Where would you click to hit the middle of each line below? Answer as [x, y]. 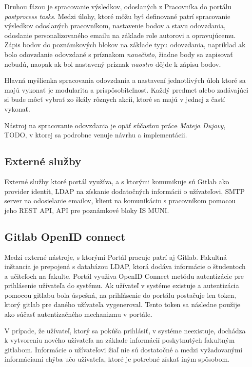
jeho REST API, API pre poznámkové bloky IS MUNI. [87, 210]
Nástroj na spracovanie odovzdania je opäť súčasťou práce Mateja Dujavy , [115, 125]
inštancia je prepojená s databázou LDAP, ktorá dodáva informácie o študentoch [125, 266]
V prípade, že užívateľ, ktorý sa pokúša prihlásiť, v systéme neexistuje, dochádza [125, 330]
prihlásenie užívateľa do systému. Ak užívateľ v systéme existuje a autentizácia [122, 285]
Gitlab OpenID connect [65, 236]
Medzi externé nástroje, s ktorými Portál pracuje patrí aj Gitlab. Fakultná [116, 257]
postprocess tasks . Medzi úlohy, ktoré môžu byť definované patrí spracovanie [117, 16]
